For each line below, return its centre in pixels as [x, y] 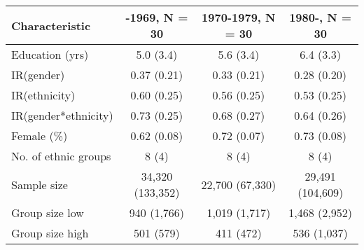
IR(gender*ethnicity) [62, 115]
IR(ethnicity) [43, 95]
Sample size [40, 184]
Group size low [48, 213]
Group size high [50, 233]
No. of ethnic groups [61, 156]
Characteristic [51, 25]
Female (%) [40, 136]
